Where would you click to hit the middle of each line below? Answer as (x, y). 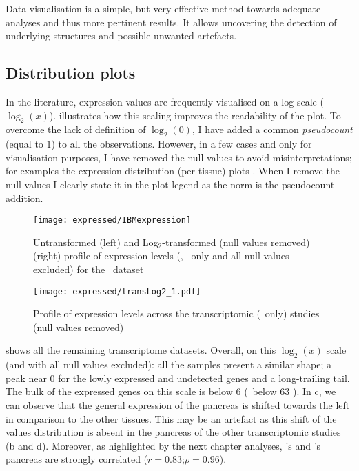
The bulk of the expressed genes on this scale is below (119, 391)
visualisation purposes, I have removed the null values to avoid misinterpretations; (179, 157)
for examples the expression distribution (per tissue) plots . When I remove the (173, 171)
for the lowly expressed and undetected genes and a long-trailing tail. (204, 378)
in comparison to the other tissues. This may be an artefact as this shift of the (171, 418)
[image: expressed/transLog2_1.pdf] (117, 291)
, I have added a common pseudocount (272, 129)
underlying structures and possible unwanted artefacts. (121, 36)
